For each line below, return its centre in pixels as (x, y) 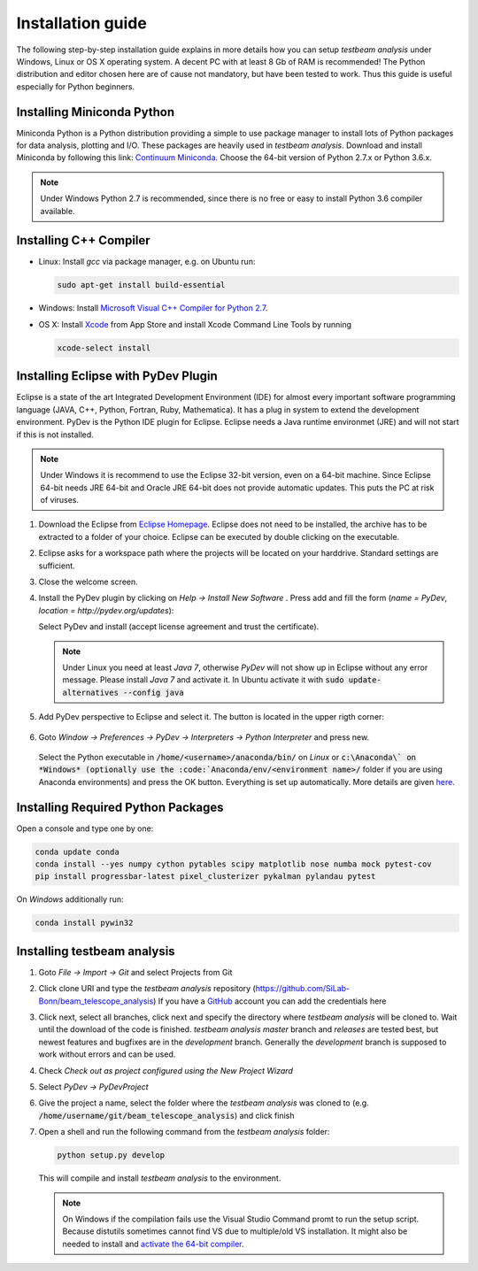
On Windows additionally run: (70, 899)
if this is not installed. (55, 435)
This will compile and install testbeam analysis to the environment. (160, 1178)
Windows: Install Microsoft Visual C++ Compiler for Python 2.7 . (153, 308)
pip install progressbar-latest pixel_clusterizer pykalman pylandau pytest (205, 877)
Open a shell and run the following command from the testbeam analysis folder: (184, 1132)
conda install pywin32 (84, 923)
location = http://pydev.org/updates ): (106, 610)
